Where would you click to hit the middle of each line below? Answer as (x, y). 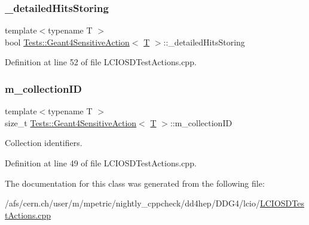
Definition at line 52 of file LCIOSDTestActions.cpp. (101, 62)
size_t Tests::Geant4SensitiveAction (71, 122)
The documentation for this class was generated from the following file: (135, 183)
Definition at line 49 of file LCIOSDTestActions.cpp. (101, 163)
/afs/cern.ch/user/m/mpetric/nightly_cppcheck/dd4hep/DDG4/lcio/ (133, 203)
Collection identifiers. (44, 143)
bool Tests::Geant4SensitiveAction (67, 42)
